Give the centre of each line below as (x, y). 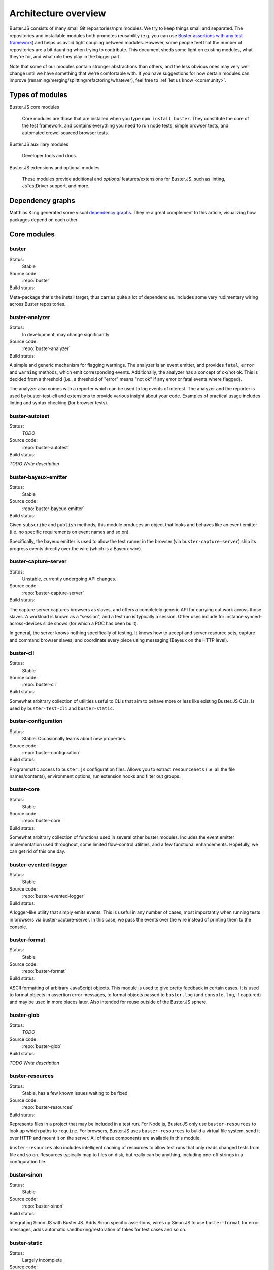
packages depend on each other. (44, 220)
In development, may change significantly (66, 334)
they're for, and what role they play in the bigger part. (65, 57)
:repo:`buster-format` (44, 971)
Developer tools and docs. (49, 156)
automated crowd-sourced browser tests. (65, 133)
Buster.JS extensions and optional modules (55, 167)
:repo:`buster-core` (42, 821)
